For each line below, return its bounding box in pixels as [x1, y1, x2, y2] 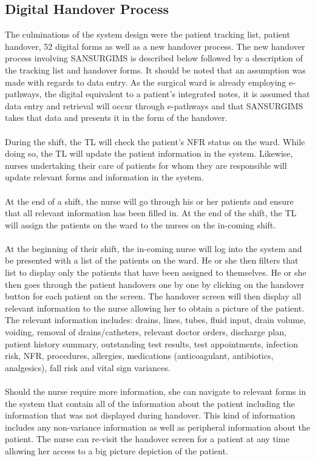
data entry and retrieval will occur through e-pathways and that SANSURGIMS [5, 99, 303, 112]
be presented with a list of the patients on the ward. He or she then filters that [5, 254, 299, 267]
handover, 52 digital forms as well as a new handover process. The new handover [5, 39, 305, 52]
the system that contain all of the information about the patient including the [5, 397, 295, 409]
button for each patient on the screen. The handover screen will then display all [5, 290, 302, 302]
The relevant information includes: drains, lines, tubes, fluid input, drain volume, [5, 313, 306, 326]
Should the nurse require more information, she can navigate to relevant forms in [5, 385, 306, 398]
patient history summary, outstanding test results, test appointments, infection [5, 337, 298, 350]
